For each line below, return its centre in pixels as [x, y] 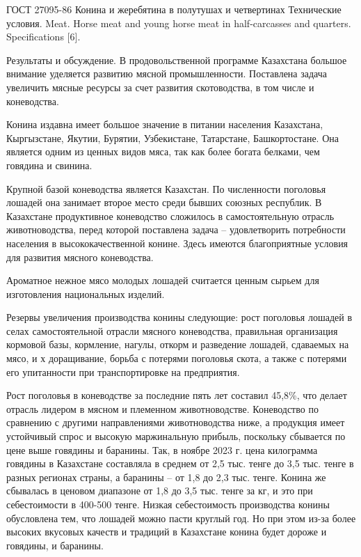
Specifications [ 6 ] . [43, 37]
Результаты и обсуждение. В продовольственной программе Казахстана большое [177, 60]
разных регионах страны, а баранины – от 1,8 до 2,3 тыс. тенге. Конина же [166, 477]
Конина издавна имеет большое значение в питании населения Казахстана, [165, 124]
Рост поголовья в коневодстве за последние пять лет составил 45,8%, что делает [177, 395]
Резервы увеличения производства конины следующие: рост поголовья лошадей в [179, 317]
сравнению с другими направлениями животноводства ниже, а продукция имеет [176, 422]
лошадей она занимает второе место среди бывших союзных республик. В [164, 202]
